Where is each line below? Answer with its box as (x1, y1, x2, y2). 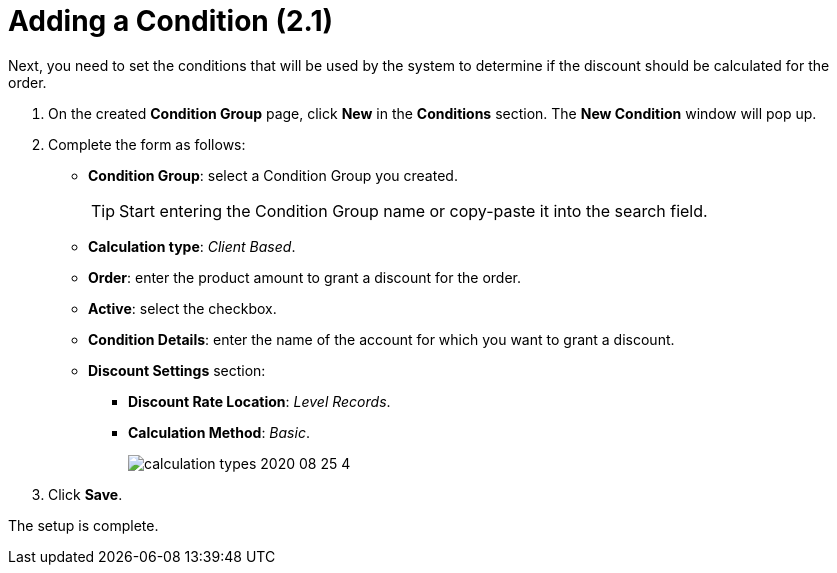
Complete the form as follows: (48, 135, 246, 153)
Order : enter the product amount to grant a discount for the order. (88, 268, 521, 286)
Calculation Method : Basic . (128, 423, 310, 441)
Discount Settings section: (88, 361, 266, 379)
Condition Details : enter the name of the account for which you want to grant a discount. (88, 330, 675, 348)
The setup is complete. (8, 516, 159, 534)
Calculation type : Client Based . (88, 237, 296, 255)
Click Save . (48, 485, 123, 503)
